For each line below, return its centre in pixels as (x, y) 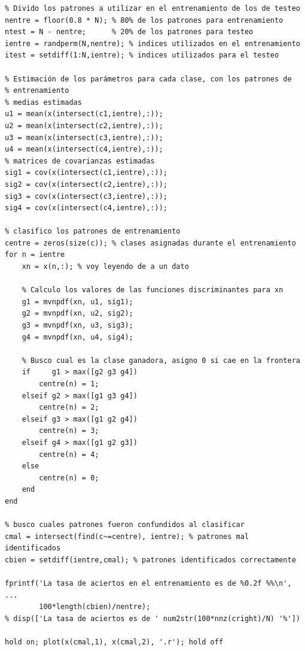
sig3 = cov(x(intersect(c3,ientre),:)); (86, 196)
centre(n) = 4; (69, 454)
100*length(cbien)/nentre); (95, 607)
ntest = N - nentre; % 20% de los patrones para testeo (129, 32)
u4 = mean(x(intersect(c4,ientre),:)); (84, 149)
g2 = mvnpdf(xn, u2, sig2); (77, 314)
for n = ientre (35, 255)
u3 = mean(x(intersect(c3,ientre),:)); (84, 137)
